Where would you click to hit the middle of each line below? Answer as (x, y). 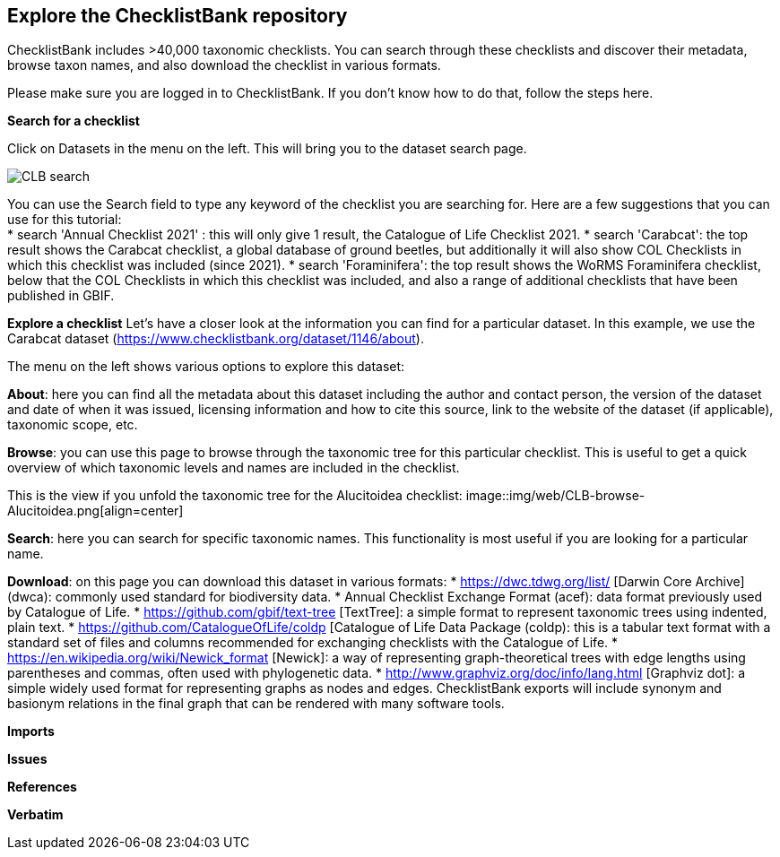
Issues (27, 759)
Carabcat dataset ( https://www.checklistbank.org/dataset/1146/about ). (216, 339)
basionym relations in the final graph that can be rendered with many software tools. (256, 704)
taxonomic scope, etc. (73, 425)
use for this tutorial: (65, 220)
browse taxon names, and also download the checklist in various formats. (224, 65)
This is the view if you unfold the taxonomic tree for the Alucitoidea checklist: (235, 496)
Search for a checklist (74, 121)
